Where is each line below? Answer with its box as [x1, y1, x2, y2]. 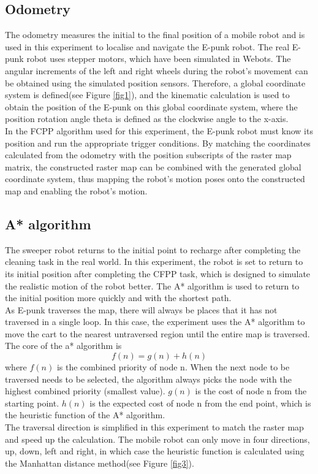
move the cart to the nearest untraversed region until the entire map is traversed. [5, 327, 310, 340]
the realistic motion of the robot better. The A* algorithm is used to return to [5, 279, 300, 292]
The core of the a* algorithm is [5, 339, 122, 352]
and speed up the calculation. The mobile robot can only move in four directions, [5, 432, 310, 445]
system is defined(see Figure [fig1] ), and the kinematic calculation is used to [5, 88, 290, 101]
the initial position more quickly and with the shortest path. [5, 291, 232, 304]
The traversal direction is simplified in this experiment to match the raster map [5, 421, 304, 434]
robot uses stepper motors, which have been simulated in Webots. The [26, 52, 291, 65]
